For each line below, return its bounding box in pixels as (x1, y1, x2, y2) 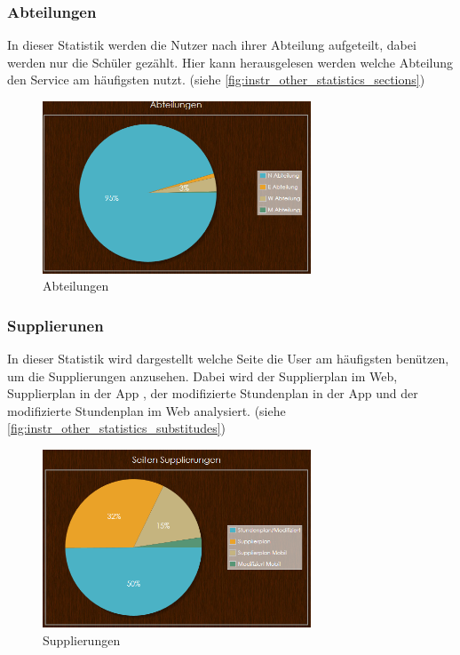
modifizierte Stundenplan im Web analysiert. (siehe (7, 401, 286, 419)
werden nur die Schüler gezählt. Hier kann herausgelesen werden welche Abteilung (7, 52, 454, 71)
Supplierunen (7, 314, 104, 336)
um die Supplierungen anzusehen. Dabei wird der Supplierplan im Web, (7, 366, 398, 385)
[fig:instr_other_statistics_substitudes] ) (7, 419, 226, 437)
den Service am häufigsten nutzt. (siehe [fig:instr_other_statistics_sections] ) (7, 70, 425, 89)
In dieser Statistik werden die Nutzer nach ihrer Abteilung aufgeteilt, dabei (7, 36, 416, 54)
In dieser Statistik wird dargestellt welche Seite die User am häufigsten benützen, (7, 349, 449, 368)
